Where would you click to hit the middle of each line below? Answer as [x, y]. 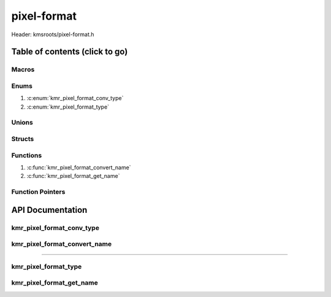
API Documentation [49, 210]
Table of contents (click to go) [70, 52]
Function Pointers [38, 192]
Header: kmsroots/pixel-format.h [53, 34]
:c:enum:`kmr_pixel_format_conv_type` [75, 98]
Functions [27, 155]
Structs [23, 139]
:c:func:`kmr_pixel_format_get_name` [73, 176]
